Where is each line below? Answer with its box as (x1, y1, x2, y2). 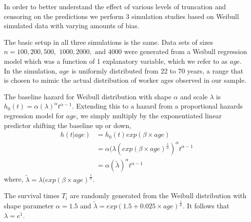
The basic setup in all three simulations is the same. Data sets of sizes (4, 37, 213, 47)
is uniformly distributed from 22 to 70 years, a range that (71, 65, 244, 75)
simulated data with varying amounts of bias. (4, 20, 139, 31)
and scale (180, 91, 208, 101)
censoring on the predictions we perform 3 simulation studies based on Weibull (4, 11, 239, 21)
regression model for (4, 110, 64, 120)
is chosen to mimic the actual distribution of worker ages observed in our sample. (4, 75, 247, 85)
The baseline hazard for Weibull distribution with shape (4, 91, 172, 101)
